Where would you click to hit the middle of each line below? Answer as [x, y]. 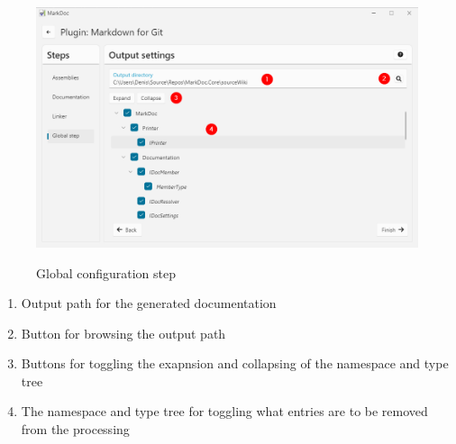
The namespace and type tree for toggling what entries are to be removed [224, 411]
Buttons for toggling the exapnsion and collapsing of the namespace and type [235, 363]
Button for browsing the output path [123, 333]
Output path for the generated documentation [149, 303]
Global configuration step [106, 272]
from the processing [75, 429]
